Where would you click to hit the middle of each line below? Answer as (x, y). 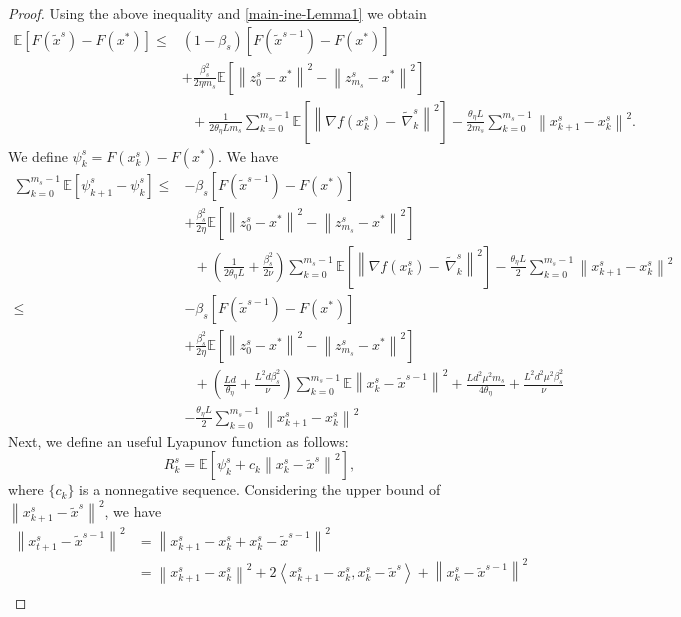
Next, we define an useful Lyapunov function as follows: (178, 440)
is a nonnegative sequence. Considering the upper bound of (260, 489)
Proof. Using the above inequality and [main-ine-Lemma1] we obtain (217, 13)
